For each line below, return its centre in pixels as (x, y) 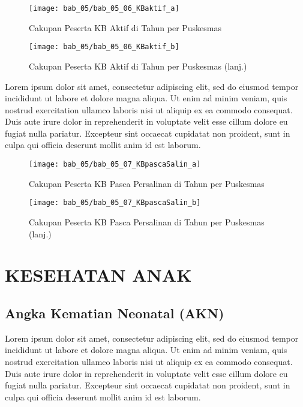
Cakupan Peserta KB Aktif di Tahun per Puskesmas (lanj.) (138, 66)
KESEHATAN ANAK (98, 275)
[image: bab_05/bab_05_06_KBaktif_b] (104, 47)
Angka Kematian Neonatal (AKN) (115, 313)
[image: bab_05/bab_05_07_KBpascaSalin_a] (115, 165)
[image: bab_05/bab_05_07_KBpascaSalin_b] (115, 203)
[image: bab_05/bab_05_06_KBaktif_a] (104, 8)
